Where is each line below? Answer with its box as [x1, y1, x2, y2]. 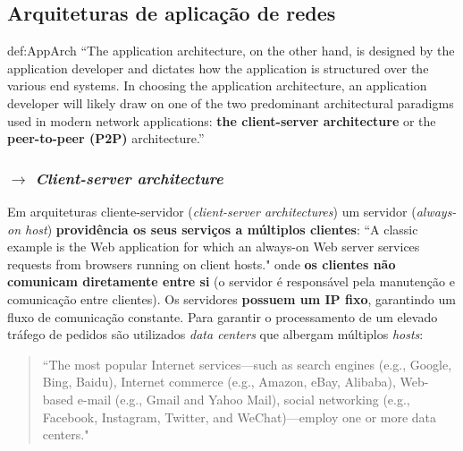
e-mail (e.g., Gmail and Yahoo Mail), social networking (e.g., [77, 389, 410, 408]
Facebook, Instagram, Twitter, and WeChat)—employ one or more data [42, 407, 437, 426]
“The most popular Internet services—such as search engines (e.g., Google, [42, 354, 452, 373]
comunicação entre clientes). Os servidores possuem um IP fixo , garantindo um [7, 289, 456, 308]
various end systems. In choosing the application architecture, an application [7, 76, 427, 95]
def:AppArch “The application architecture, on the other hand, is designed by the [7, 41, 455, 60]
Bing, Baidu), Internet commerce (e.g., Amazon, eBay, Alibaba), [42, 372, 396, 391]
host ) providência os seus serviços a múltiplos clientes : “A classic [25, 219, 418, 238]
